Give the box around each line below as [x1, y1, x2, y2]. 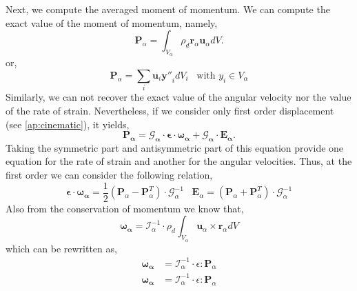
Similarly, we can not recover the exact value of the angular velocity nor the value [6, 90, 351, 104]
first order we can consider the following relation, [6, 168, 213, 182]
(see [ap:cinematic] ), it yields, [6, 117, 130, 131]
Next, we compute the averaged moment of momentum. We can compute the [6, 2, 330, 16]
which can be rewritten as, [6, 241, 117, 255]
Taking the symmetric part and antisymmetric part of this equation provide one [6, 140, 344, 154]
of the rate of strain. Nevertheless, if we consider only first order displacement [6, 103, 334, 117]
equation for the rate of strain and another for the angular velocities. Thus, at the [6, 154, 352, 168]
